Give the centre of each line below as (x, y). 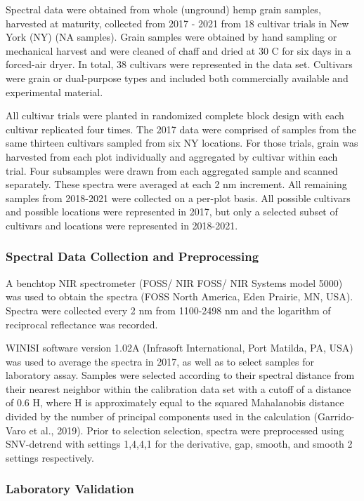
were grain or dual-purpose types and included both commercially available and (177, 78)
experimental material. (54, 92)
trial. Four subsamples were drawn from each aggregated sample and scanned (172, 170)
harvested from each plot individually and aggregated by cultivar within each (172, 156)
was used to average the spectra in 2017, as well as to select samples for (160, 361)
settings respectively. (50, 457)
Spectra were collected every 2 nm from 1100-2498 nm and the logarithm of (168, 310)
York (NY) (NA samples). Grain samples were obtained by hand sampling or (171, 37)
